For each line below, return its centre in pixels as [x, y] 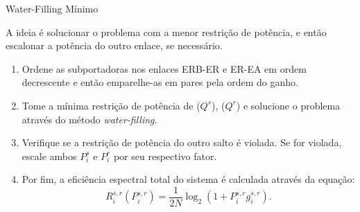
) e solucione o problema [288, 105]
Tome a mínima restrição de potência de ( [111, 105]
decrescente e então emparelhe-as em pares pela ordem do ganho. [160, 82]
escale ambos [49, 156]
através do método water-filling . [89, 119]
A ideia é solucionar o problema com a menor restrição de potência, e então [166, 32]
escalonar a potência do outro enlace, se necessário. [114, 45]
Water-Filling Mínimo [52, 8]
